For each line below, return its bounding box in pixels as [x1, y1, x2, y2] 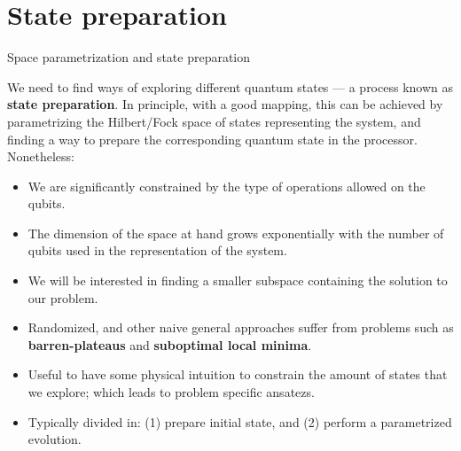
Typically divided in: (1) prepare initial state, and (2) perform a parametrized [27, 412, 452, 431]
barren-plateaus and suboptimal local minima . [27, 335, 312, 354]
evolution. [27, 430, 82, 448]
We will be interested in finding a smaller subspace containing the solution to [27, 271, 448, 290]
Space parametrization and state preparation [7, 48, 251, 66]
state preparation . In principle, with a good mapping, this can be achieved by [7, 95, 443, 113]
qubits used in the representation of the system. [27, 241, 287, 260]
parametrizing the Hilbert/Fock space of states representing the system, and [7, 112, 421, 130]
